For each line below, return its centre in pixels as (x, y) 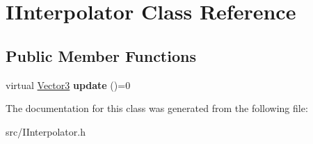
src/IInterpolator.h (46, 131)
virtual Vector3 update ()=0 (68, 85)
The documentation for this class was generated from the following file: (157, 108)
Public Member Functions (101, 55)
